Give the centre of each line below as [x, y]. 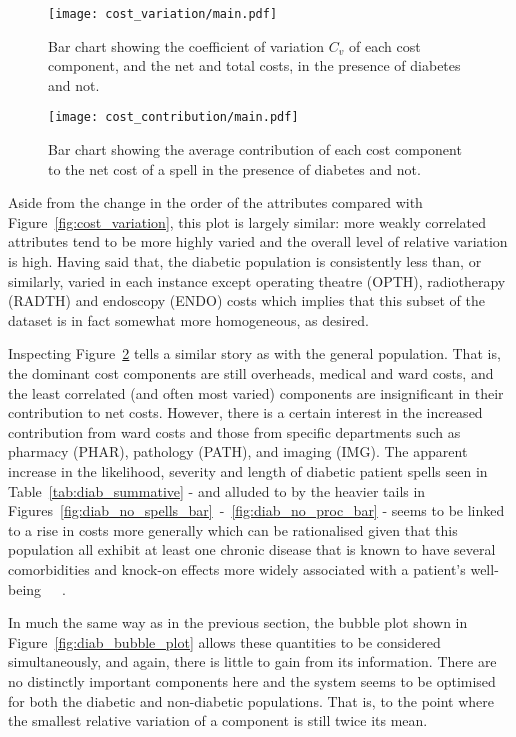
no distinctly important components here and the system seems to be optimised [252, 680]
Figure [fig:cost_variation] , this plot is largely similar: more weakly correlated [247, 221]
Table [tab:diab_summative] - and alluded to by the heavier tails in [217, 490]
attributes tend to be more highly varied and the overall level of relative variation [258, 241]
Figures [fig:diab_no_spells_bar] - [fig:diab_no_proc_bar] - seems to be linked [256, 510]
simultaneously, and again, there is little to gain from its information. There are [252, 661]
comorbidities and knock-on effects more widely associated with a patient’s [237, 568]
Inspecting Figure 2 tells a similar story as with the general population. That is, [254, 353]
